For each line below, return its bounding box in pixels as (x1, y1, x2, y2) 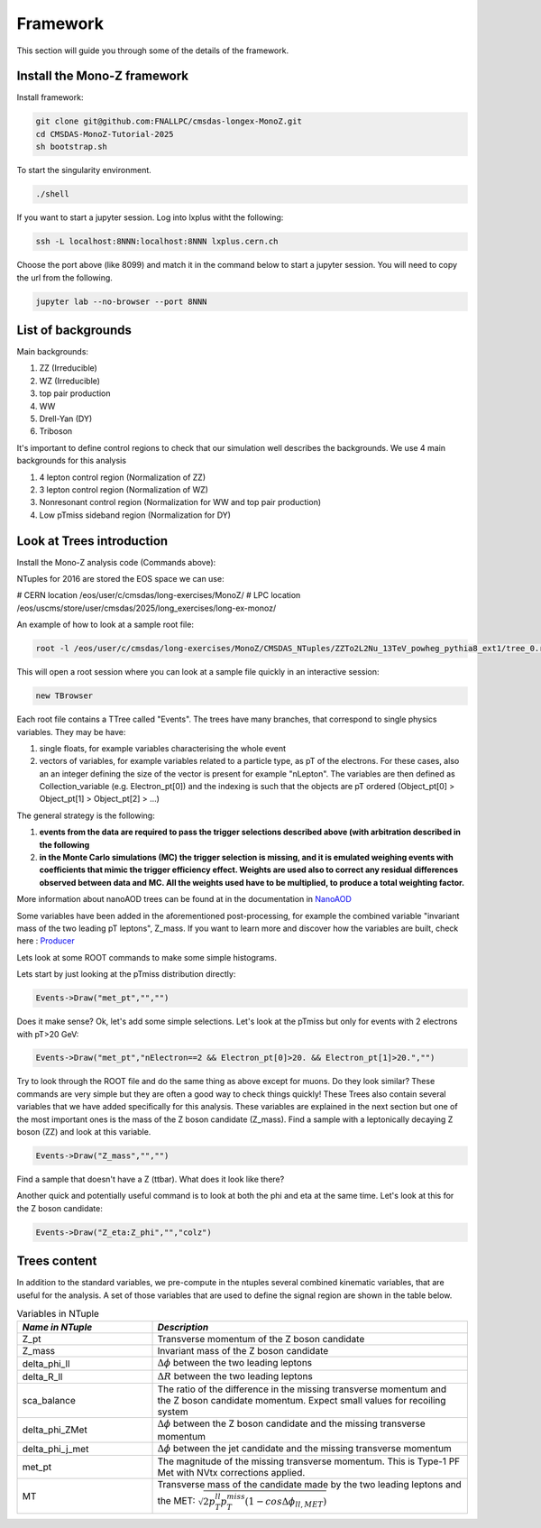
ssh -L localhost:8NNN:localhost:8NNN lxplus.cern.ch (35, 236, 279, 247)
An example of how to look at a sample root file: (16, 619, 194, 631)
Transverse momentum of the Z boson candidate (157, 1333, 365, 1346)
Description (157, 1321, 209, 1334)
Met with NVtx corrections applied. (157, 1466, 306, 1478)
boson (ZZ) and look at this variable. (16, 1127, 151, 1137)
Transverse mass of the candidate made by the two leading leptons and (157, 1477, 462, 1490)
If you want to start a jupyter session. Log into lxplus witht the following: (16, 212, 284, 223)
